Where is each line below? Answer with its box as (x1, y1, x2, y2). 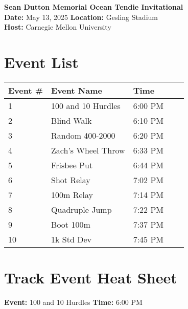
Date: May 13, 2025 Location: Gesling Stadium (4, 11, 158, 22)
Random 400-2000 (51, 129, 115, 141)
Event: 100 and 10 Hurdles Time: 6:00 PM (4, 297, 143, 307)
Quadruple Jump (51, 203, 112, 215)
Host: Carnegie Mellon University (4, 21, 111, 32)
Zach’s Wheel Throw (51, 144, 125, 156)
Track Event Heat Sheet (4, 267, 177, 288)
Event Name (51, 84, 102, 96)
